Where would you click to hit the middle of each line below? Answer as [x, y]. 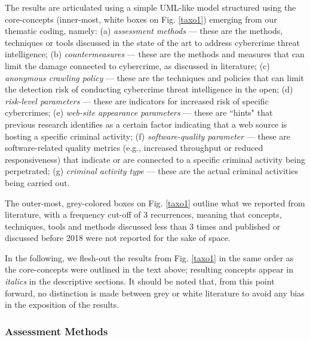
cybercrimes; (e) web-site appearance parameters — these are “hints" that [139, 112]
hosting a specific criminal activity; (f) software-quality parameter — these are [148, 136]
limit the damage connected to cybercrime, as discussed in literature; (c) [137, 65]
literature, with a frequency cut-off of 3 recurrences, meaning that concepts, [143, 214]
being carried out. [37, 182]
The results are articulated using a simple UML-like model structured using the [151, 7]
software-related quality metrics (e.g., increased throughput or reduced [134, 148]
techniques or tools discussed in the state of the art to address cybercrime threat [152, 42]
